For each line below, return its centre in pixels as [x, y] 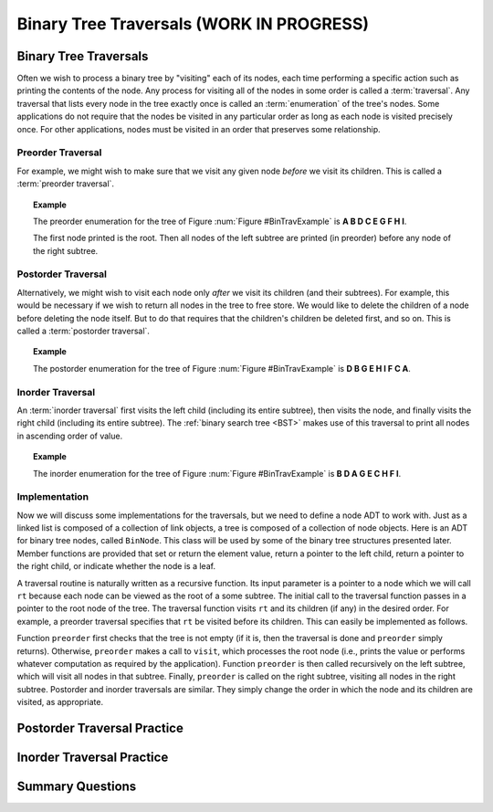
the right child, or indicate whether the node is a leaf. [116, 566]
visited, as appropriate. [60, 702]
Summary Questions [77, 786]
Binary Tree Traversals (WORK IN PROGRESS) [193, 24]
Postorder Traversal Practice [100, 728]
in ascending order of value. [70, 436]
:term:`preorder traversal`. [65, 184]
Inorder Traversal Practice [93, 757]
